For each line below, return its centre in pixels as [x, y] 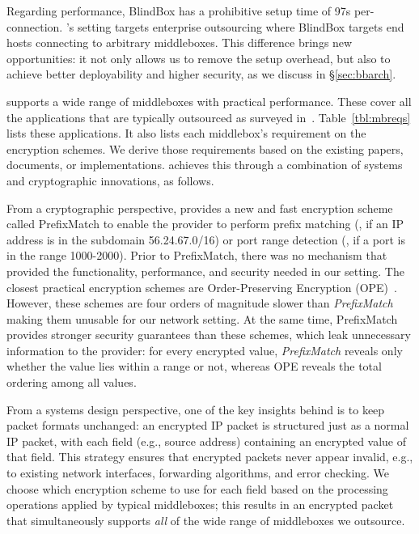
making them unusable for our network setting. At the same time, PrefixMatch [202, 318]
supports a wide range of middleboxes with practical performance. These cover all [209, 101]
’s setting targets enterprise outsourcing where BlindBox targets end [235, 26]
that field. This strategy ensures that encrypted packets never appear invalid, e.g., [210, 457]
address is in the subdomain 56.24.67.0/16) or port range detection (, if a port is [206, 239]
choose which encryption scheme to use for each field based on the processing [197, 488]
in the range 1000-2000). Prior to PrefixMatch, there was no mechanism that [197, 255]
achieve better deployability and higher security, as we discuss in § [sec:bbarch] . [201, 74]
